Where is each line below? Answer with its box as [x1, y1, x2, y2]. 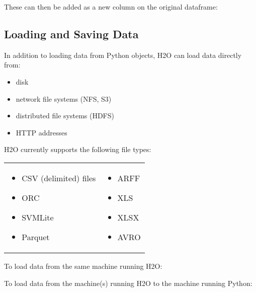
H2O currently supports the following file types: [4, 144, 151, 155]
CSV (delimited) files [22, 172, 96, 184]
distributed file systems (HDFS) [16, 110, 114, 121]
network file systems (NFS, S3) [16, 93, 112, 104]
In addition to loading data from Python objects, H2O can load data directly [4, 49, 242, 60]
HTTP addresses [16, 127, 67, 137]
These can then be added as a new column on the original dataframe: [4, 2, 218, 12]
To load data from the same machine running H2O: [4, 260, 162, 271]
